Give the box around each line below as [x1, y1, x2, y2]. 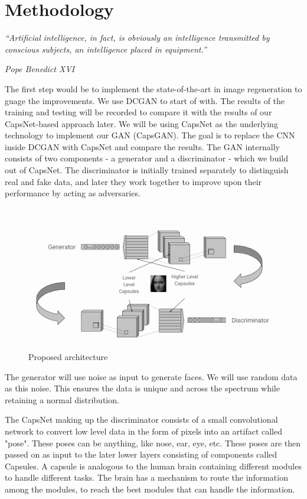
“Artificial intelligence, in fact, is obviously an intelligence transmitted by [5, 31, 270, 44]
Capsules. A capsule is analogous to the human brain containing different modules [5, 459, 302, 472]
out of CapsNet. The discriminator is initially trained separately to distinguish [5, 164, 289, 176]
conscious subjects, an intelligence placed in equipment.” [5, 43, 207, 55]
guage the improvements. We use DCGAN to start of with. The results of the [5, 94, 285, 106]
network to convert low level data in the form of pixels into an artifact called [5, 425, 282, 437]
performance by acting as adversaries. [5, 187, 141, 199]
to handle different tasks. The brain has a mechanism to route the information [5, 471, 288, 484]
